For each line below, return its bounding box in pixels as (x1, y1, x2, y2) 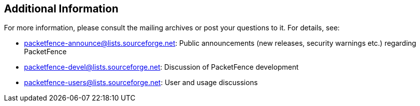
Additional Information (4, 2, 118, 15)
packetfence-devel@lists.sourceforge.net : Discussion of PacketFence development (24, 63, 299, 72)
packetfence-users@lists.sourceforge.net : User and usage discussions (24, 78, 258, 87)
